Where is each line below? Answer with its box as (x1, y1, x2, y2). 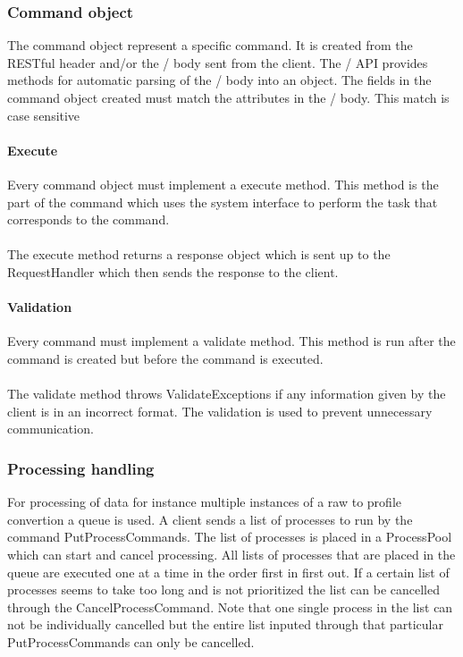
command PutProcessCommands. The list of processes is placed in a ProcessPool (7, 527, 452, 546)
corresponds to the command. (7, 210, 170, 229)
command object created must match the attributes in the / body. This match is (7, 88, 450, 106)
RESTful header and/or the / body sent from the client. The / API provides (7, 53, 428, 72)
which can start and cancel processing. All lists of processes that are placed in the (7, 544, 456, 563)
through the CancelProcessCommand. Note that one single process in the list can (7, 597, 453, 616)
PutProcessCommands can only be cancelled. (7, 632, 255, 651)
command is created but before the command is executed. (7, 349, 324, 367)
